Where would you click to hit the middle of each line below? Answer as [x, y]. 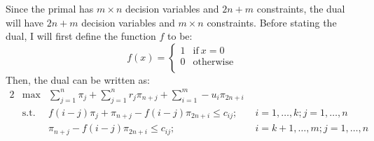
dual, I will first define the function [81, 36]
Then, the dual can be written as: [78, 79]
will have [25, 22]
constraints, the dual [301, 8]
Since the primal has [50, 8]
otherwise [213, 62]
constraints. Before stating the [272, 22]
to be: [180, 36]
